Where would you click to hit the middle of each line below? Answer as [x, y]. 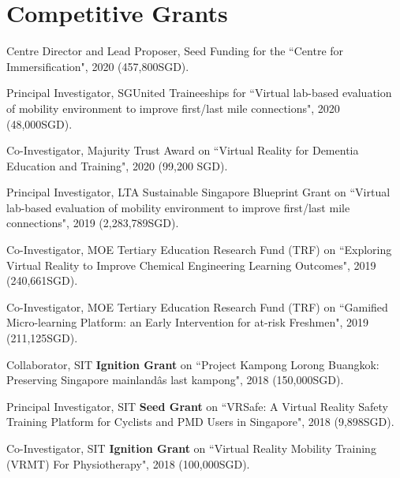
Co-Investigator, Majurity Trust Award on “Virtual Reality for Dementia [183, 150]
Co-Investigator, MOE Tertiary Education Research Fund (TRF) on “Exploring [199, 250]
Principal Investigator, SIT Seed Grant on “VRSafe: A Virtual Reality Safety [197, 406]
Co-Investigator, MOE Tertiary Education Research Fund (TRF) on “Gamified [197, 306]
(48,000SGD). [39, 123]
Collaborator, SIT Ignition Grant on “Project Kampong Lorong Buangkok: [193, 364]
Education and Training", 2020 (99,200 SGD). [117, 165]
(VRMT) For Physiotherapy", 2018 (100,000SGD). [128, 463]
